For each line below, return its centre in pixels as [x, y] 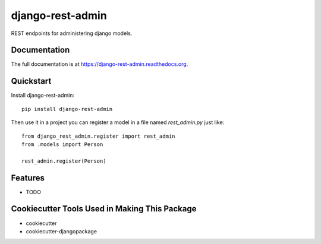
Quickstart [31, 81]
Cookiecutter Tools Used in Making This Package [104, 209]
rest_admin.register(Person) [64, 161]
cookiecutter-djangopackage [62, 231]
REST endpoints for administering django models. [72, 33]
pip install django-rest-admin [67, 109]
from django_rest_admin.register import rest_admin [98, 136]
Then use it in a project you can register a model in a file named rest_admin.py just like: [118, 122]
